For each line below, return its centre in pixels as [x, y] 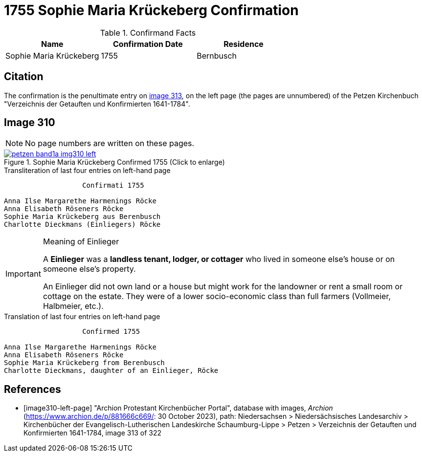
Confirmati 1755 [113, 185]
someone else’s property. [89, 269]
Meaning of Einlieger [81, 242]
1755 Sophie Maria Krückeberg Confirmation [151, 10]
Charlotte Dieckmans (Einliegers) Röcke [82, 225]
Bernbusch [217, 55]
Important [23, 274]
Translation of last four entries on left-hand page [82, 317]
